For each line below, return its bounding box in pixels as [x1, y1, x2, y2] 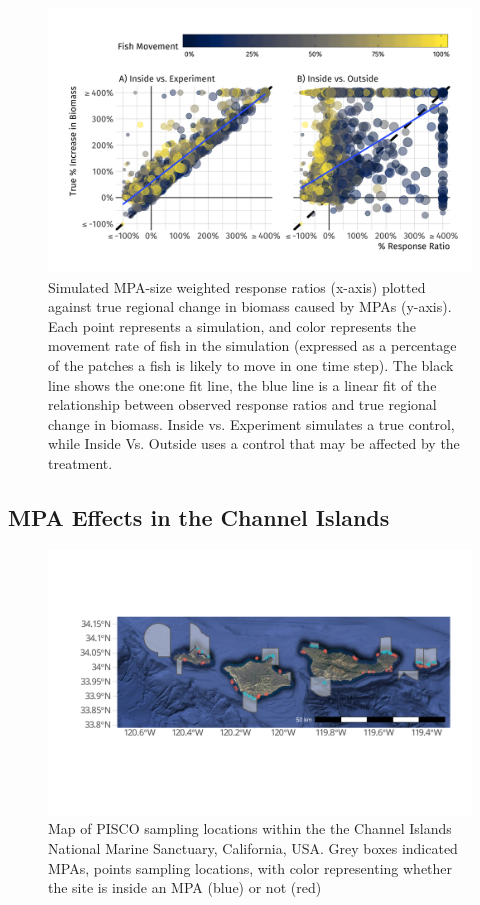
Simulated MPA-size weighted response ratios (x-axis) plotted [48, 276, 426, 297]
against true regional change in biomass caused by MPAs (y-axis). [48, 296, 452, 317]
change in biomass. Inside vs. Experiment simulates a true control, [48, 413, 455, 434]
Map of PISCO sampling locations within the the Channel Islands [48, 818, 452, 839]
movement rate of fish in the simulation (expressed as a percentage [48, 335, 457, 356]
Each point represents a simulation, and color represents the [48, 315, 416, 336]
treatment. [48, 452, 113, 473]
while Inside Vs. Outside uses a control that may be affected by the [48, 433, 460, 454]
